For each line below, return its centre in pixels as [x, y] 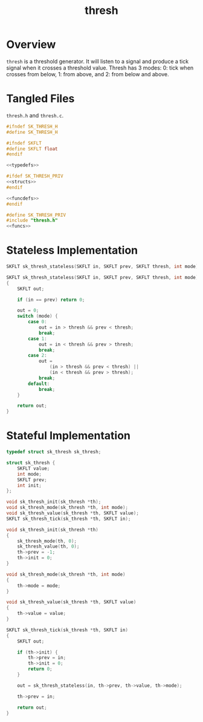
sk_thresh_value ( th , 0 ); [48, 546]
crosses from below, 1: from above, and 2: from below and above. [88, 74]
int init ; [30, 485]
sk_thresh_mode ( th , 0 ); [47, 541]
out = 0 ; [28, 310]
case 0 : [37, 322]
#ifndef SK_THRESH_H [32, 126]
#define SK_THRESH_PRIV [36, 215]
